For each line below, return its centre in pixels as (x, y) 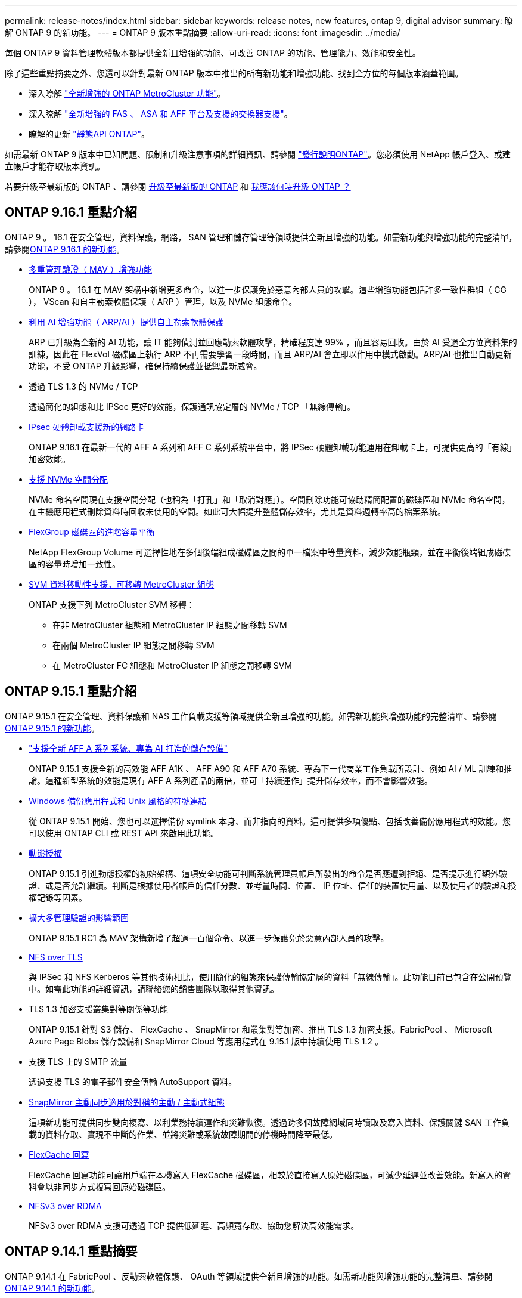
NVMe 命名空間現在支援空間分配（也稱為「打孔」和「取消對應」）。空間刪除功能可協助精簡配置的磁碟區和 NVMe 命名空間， (269, 499)
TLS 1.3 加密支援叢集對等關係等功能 (98, 1009)
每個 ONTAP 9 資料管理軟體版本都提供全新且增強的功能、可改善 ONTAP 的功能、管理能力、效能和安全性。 (213, 53)
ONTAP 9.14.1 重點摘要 (71, 1251)
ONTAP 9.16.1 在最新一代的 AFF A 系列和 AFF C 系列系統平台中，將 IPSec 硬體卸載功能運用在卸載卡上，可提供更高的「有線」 (273, 447)
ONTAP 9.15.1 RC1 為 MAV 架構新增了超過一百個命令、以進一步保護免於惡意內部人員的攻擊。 (209, 938)
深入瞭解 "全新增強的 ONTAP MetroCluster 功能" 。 (127, 93)
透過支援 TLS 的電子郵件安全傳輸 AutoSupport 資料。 (133, 1081)
